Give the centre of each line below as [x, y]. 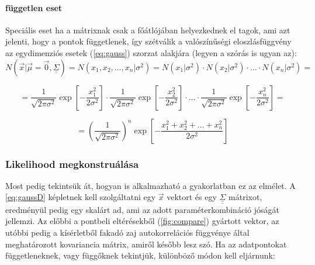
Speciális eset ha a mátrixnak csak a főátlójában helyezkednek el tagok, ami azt [148, 30]
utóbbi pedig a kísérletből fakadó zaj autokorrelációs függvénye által [127, 233]
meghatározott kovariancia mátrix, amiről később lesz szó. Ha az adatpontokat [146, 244]
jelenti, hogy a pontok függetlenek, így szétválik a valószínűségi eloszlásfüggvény [148, 41]
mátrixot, [245, 197]
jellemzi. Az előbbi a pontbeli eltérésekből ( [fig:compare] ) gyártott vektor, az [142, 221]
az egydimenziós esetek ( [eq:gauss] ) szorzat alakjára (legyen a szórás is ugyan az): [151, 52]
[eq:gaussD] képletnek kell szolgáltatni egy [81, 197]
